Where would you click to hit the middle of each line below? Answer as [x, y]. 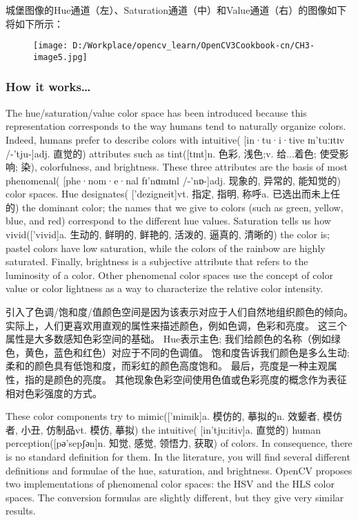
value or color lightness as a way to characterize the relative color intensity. [165, 288]
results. [21, 511]
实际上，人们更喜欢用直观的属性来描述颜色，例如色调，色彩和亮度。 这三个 [176, 325]
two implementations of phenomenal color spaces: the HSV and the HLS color [170, 484]
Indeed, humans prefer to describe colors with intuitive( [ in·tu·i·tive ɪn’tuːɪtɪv [175, 139]
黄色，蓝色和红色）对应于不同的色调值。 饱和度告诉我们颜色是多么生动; [187, 352]
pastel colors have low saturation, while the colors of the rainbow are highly [166, 248]
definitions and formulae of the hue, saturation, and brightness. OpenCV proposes [179, 470]
